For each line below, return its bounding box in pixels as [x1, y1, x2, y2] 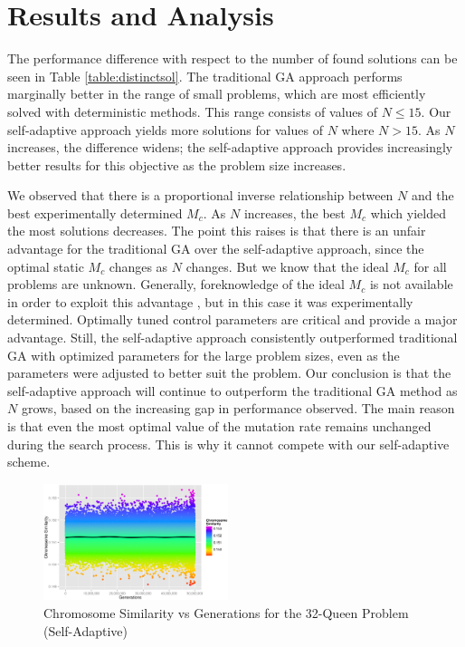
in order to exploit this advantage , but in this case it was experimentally [7, 292, 413, 311]
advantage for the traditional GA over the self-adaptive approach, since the [7, 239, 424, 258]
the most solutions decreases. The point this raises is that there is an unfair [7, 221, 426, 240]
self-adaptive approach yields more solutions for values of [7, 120, 323, 139]
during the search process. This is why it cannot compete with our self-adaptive [7, 434, 450, 453]
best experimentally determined [7, 203, 183, 222]
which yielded [370, 203, 446, 222]
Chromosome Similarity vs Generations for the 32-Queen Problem [43, 603, 409, 622]
